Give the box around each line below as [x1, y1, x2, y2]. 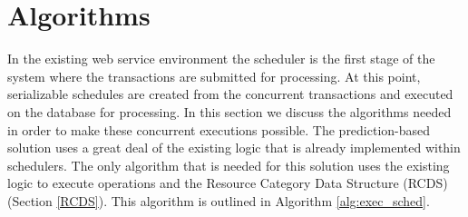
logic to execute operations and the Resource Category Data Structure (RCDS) [7, 173, 448, 192]
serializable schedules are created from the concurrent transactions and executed [7, 84, 453, 104]
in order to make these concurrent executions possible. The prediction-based [7, 120, 431, 139]
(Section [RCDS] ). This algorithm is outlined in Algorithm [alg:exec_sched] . [7, 191, 430, 210]
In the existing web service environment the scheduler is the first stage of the [7, 49, 435, 68]
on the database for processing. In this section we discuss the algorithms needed [7, 102, 452, 121]
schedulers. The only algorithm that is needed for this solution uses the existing [7, 155, 450, 174]
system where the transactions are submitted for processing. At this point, [7, 66, 421, 85]
